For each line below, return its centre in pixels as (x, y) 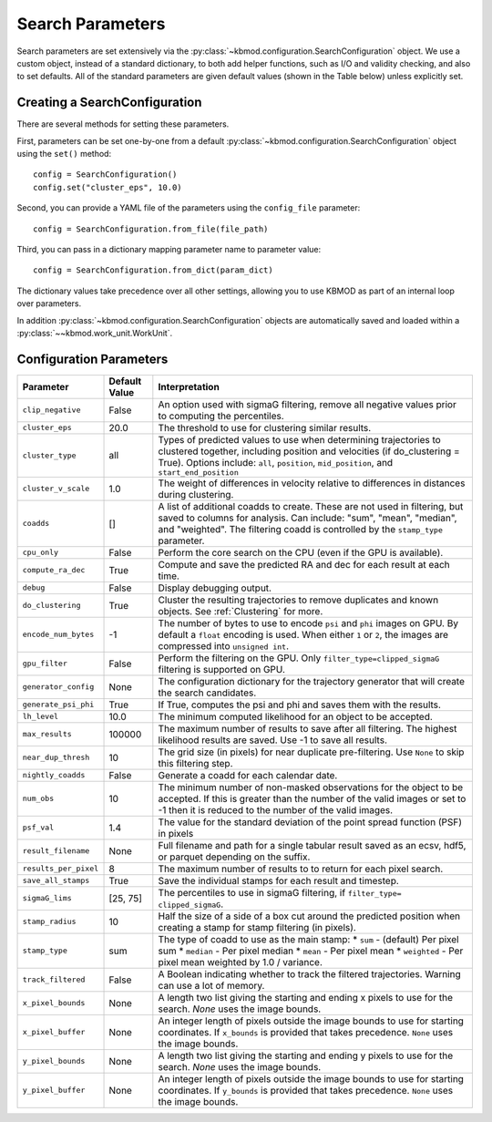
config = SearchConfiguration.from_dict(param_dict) (153, 270)
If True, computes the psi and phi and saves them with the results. (300, 705)
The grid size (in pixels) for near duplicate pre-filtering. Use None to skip (311, 752)
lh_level (41, 717)
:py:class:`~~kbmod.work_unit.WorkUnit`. (95, 333)
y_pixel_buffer (54, 1091)
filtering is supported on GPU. (222, 669)
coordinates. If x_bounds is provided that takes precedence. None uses (306, 1032)
